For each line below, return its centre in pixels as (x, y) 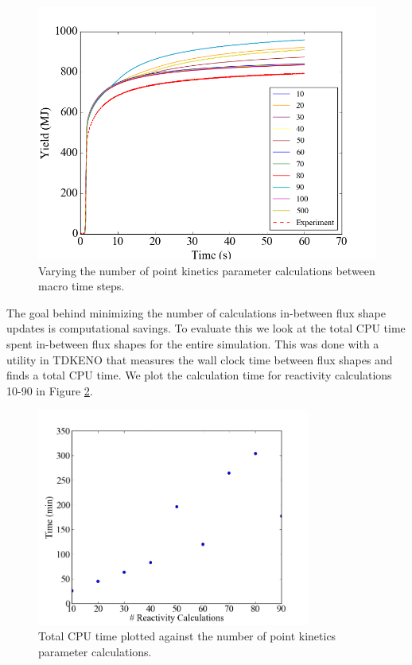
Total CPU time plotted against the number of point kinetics (187, 636)
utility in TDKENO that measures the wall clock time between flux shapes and (200, 359)
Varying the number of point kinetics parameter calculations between (207, 270)
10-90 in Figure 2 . (50, 390)
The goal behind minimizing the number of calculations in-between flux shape (196, 312)
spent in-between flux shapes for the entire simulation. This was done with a (193, 343)
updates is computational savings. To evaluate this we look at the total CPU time (206, 328)
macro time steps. (82, 286)
